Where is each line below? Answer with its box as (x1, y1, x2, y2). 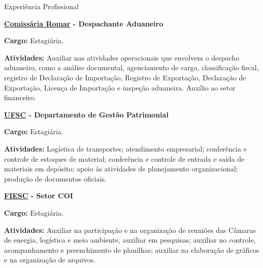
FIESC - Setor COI (4, 190, 73, 201)
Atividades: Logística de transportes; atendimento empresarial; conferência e (4, 143, 247, 154)
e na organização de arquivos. (4, 254, 96, 265)
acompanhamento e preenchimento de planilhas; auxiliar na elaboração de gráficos (4, 244, 259, 255)
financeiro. (4, 92, 37, 103)
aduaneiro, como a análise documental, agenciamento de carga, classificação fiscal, (4, 62, 259, 73)
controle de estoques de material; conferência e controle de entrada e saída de (4, 153, 245, 164)
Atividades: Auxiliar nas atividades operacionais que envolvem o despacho (4, 52, 240, 63)
